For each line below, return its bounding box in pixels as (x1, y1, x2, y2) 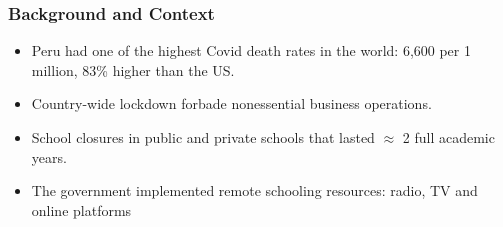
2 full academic (402, 127, 495, 147)
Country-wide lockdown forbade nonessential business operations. (31, 93, 432, 114)
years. (31, 146, 67, 167)
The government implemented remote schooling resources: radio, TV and (31, 180, 478, 201)
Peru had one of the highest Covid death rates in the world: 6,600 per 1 (31, 40, 471, 61)
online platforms (31, 199, 132, 220)
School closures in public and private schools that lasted (31, 127, 375, 147)
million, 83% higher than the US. (31, 59, 235, 80)
